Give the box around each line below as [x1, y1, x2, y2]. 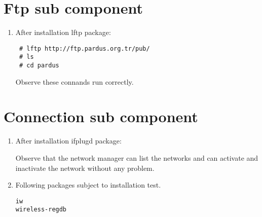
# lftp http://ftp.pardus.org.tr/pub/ [19, 45, 150, 52]
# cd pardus [19, 62, 59, 69]
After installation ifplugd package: [15, 135, 122, 146]
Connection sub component [4, 106, 198, 127]
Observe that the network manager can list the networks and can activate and [15, 153, 258, 163]
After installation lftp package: [15, 27, 111, 38]
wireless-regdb [15, 206, 67, 213]
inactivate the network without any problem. [15, 162, 155, 173]
